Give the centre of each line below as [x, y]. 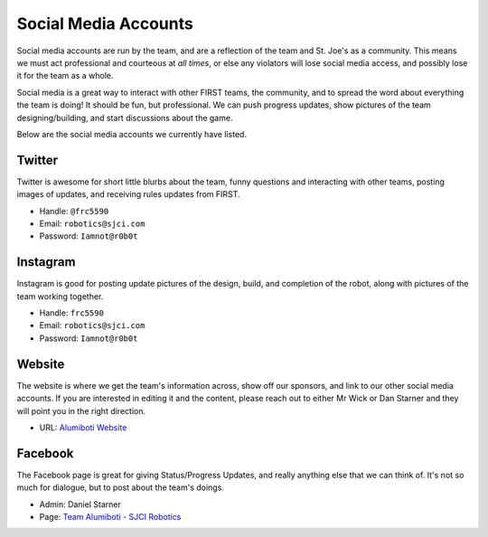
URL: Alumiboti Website [83, 427]
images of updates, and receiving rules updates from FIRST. [128, 194]
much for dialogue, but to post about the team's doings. [121, 487]
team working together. [60, 296]
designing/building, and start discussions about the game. [125, 118]
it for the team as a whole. [65, 76]
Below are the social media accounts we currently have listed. [132, 134]
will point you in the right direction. [81, 410]
